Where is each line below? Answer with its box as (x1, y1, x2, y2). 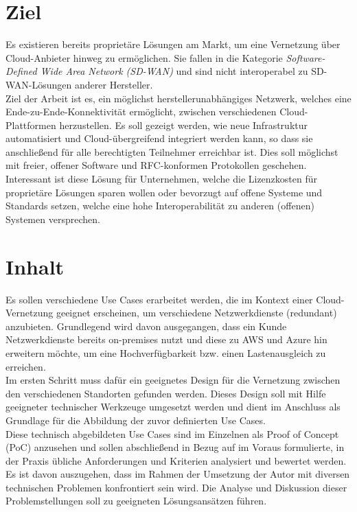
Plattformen (5, 117, 56, 132)
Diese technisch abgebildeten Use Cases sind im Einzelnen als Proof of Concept (5, 426, 339, 441)
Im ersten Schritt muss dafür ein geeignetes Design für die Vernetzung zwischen (5, 373, 341, 387)
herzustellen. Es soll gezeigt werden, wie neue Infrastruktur (59, 117, 308, 132)
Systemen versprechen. (5, 211, 100, 226)
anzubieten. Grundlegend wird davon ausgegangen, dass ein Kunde (5, 318, 287, 333)
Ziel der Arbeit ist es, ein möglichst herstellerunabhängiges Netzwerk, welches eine (5, 91, 352, 105)
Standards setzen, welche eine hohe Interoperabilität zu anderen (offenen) (5, 198, 314, 213)
